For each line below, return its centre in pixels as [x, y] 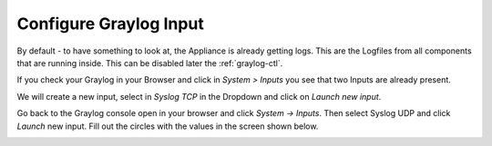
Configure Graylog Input [110, 24]
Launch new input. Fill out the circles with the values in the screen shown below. [168, 126]
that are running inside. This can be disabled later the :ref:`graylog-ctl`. [150, 63]
